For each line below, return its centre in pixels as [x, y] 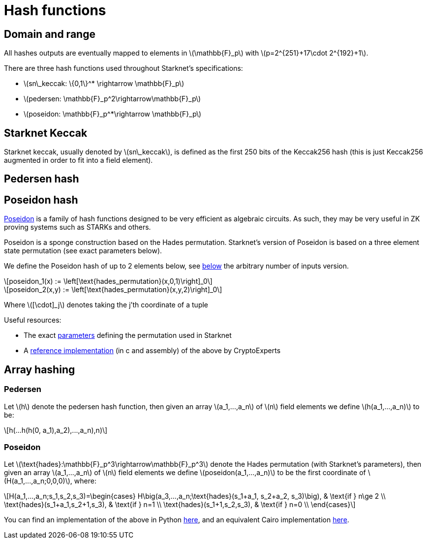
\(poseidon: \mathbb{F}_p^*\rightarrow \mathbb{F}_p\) [113, 114]
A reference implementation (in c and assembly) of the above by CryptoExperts [152, 351]
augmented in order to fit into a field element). [78, 160]
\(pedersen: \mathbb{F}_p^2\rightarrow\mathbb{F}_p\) [112, 99]
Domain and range [50, 34]
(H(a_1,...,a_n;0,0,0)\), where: [50, 481]
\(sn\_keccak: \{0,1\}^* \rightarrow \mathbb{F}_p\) [104, 84]
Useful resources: [33, 320]
